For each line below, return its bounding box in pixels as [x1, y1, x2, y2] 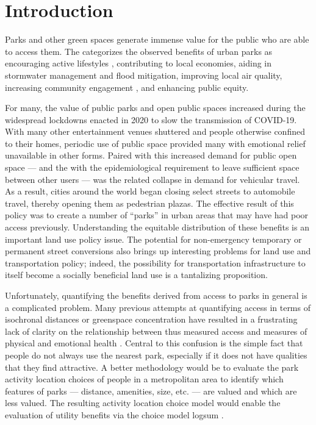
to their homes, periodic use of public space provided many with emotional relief [5, 137, 306, 149]
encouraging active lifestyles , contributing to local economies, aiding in [5, 57, 272, 70]
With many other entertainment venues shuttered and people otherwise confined [5, 125, 305, 138]
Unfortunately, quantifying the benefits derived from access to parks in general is [5, 289, 307, 301]
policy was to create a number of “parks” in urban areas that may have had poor [5, 209, 309, 221]
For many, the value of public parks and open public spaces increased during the [5, 101, 306, 114]
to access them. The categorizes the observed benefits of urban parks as [5, 45, 273, 57]
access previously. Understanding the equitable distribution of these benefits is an [5, 221, 309, 234]
